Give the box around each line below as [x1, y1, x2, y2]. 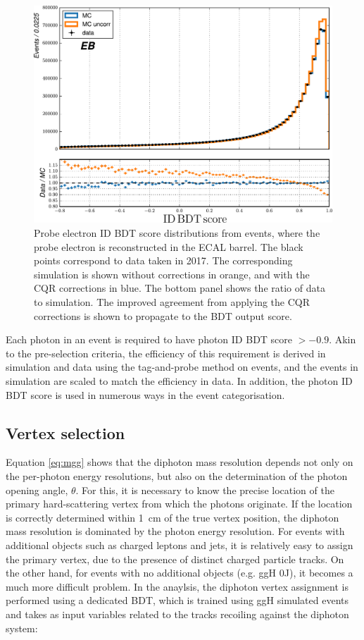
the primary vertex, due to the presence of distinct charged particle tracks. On [6, 551, 344, 566]
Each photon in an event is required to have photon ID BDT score [6, 332, 293, 347]
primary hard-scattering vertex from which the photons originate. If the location [6, 496, 353, 511]
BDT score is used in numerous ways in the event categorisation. [6, 387, 285, 402]
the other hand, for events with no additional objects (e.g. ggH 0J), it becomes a [6, 565, 353, 580]
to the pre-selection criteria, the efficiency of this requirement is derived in [6, 345, 326, 360]
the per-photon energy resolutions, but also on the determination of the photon [6, 468, 348, 483]
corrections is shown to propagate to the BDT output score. [34, 308, 292, 323]
